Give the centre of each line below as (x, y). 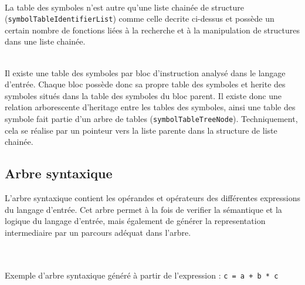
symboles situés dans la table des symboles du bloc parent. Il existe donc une (143, 95)
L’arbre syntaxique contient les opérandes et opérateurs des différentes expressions (152, 198)
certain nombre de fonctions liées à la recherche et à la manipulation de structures (152, 30)
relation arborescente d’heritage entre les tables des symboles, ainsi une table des (150, 107)
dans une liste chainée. (45, 41)
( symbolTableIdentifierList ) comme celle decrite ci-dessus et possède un (140, 18)
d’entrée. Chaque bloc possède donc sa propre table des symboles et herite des (145, 84)
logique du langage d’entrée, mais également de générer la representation (135, 221)
